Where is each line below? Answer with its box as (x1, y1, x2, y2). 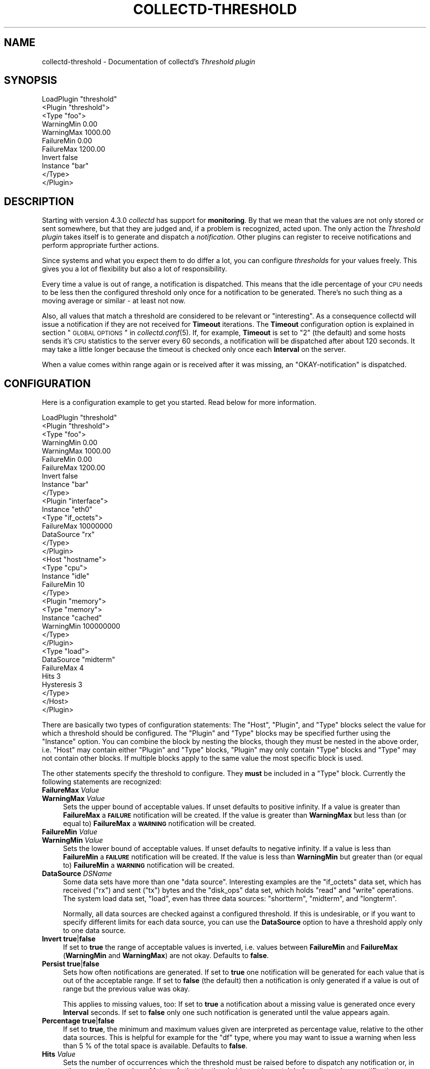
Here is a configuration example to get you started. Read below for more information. (42, 398, 317, 407)
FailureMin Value (42, 828, 98, 836)
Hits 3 (42, 672, 61, 681)
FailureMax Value (42, 786, 100, 795)
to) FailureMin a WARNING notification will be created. (63, 861, 235, 870)
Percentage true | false (42, 1016, 115, 1025)
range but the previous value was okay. (63, 985, 190, 993)
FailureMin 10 (42, 580, 85, 589)
